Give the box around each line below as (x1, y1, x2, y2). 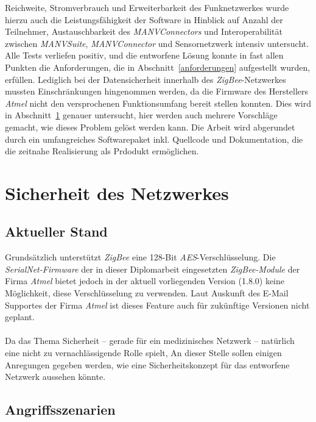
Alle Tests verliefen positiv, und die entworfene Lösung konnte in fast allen (5, 49, 284, 62)
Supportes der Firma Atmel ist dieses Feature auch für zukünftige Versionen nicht (5, 298, 310, 311)
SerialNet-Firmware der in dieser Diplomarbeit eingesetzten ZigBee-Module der (5, 262, 300, 275)
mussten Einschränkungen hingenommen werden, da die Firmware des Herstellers (5, 85, 309, 98)
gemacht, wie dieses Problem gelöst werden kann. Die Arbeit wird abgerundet (5, 120, 295, 133)
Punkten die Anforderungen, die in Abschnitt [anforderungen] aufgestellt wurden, (5, 60, 311, 73)
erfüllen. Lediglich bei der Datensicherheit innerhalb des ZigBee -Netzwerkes (5, 73, 286, 85)
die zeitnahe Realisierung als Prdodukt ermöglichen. (5, 145, 199, 157)
